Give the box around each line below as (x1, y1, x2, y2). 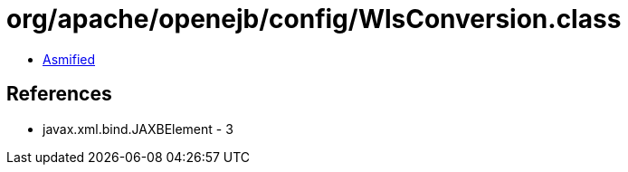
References (6, 82, 112, 106)
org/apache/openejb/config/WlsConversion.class (6, 4, 622, 34)
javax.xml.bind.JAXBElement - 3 (43, 120, 233, 137)
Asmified (43, 51, 96, 67)
